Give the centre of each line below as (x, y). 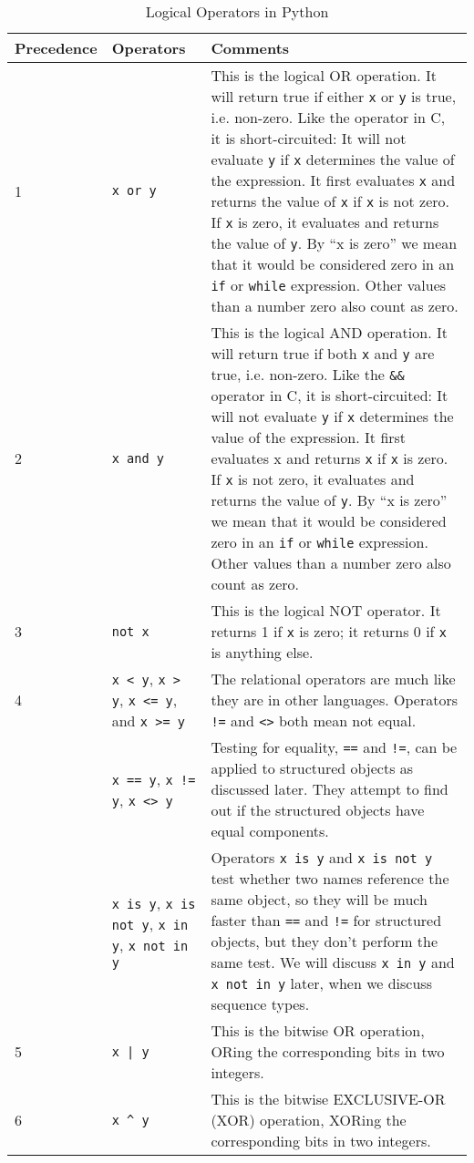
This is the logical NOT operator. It (326, 610)
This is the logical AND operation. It (329, 332)
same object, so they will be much (319, 899)
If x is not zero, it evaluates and (313, 479)
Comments (250, 48)
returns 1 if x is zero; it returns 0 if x (329, 631)
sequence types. (260, 1004)
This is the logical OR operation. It (324, 75)
